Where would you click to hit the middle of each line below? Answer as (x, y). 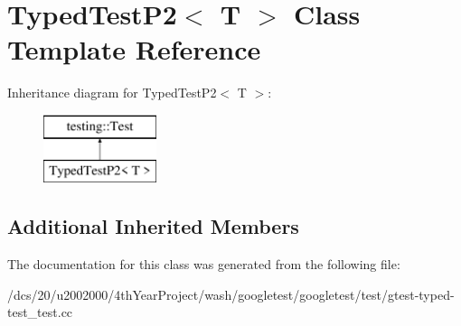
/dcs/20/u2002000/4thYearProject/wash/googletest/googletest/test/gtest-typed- (231, 294)
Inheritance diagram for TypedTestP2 (112, 93)
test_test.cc (40, 312)
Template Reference (134, 49)
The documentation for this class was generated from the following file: (204, 264)
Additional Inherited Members (153, 226)
